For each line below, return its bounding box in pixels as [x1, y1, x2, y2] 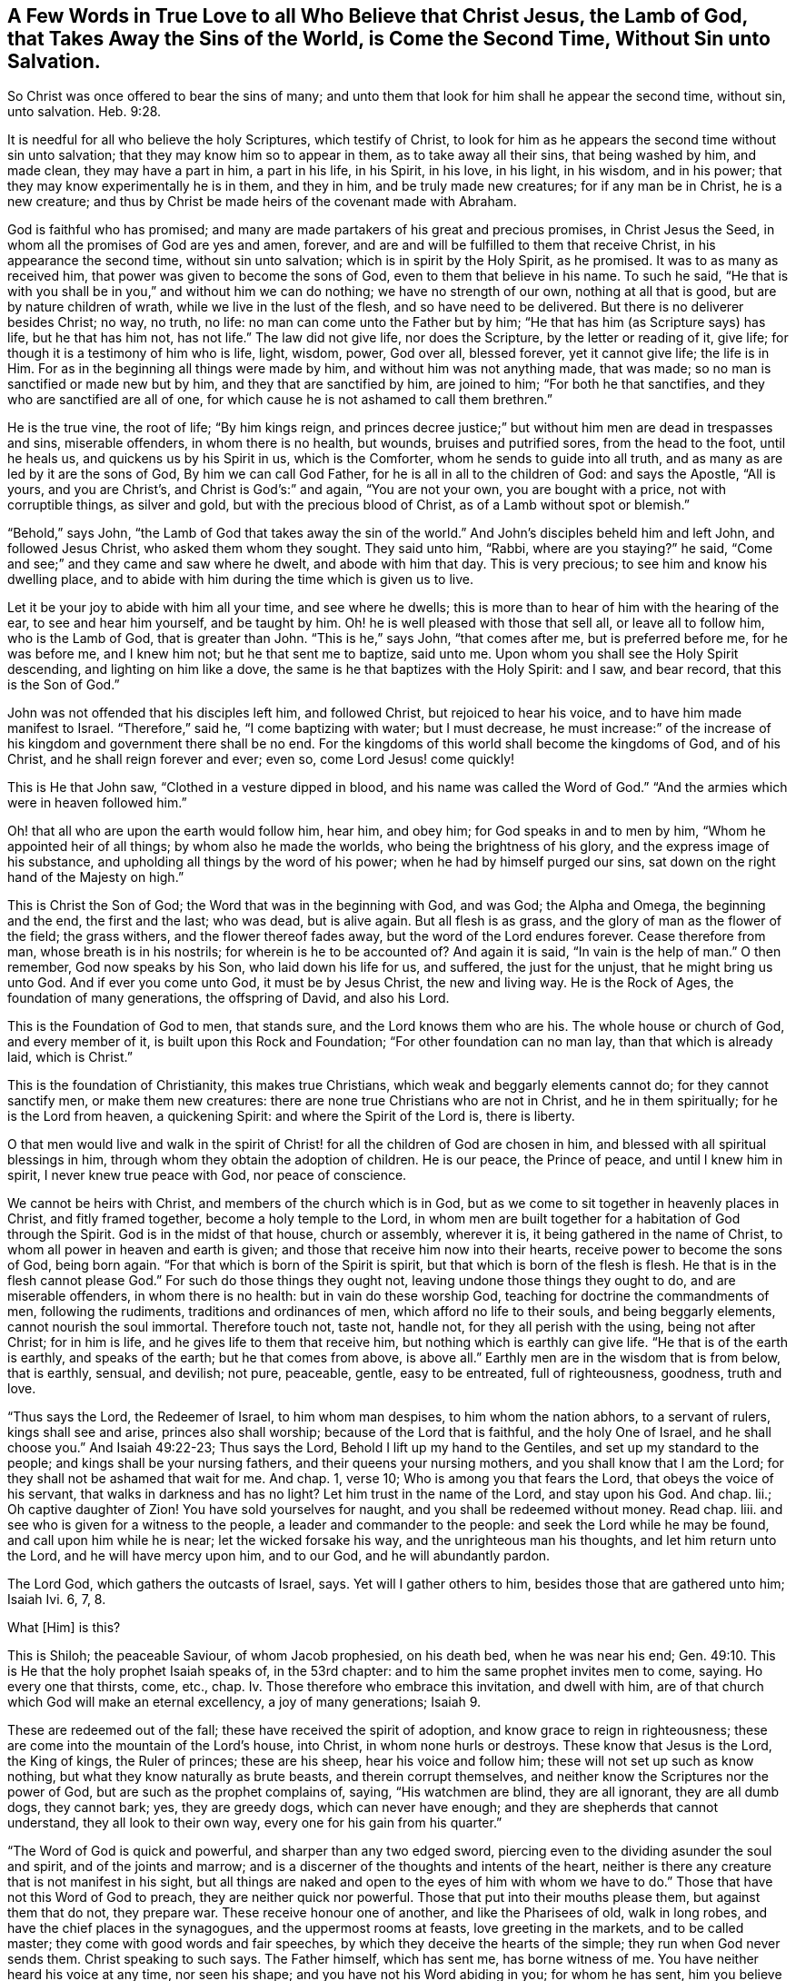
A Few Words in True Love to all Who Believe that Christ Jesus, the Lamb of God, [7, 5, 748, 27]
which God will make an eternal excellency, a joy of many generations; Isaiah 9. [7, 1694, 482, 1710]
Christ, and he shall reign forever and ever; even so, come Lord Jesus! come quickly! [7, 751, 515, 768]
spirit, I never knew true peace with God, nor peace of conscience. [7, 1167, 407, 1184]
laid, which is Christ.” [7, 1049, 133, 1065]
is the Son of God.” [7, 677, 120, 693]
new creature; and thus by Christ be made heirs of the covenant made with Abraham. [7, 193, 517, 210]
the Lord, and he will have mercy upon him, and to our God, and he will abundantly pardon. [7, 1548, 551, 1564]
